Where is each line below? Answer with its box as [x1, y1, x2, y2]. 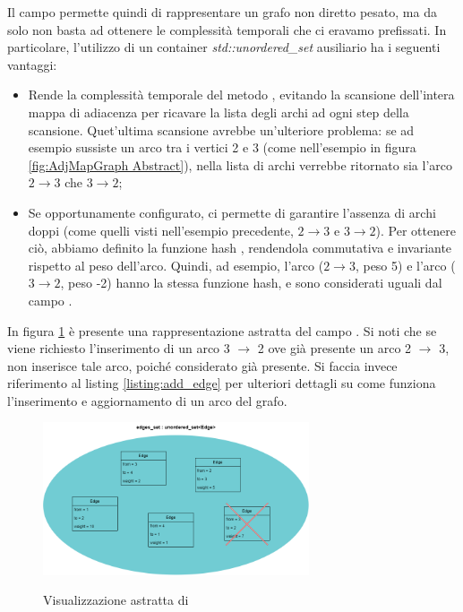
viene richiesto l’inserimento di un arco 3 [7, 339, 230, 358]
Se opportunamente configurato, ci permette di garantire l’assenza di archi [28, 203, 436, 221]
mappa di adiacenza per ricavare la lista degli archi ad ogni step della [28, 102, 409, 121]
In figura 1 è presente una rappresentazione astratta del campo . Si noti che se [7, 321, 437, 340]
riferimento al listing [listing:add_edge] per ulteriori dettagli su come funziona [7, 374, 436, 392]
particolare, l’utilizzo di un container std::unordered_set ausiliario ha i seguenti [7, 38, 441, 56]
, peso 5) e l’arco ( [355, 255, 456, 274]
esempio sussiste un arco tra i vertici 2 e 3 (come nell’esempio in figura [28, 138, 416, 157]
